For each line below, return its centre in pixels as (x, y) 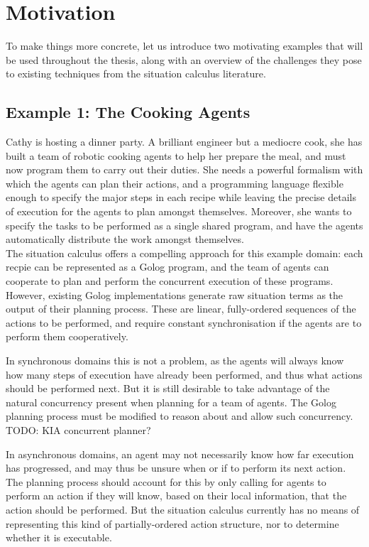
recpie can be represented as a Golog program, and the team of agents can (167, 267)
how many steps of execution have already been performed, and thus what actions (184, 374)
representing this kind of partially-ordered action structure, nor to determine (172, 523)
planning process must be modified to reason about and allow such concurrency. (180, 416)
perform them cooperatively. (67, 336)
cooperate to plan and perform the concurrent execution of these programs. (170, 281)
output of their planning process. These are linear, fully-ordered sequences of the (181, 309)
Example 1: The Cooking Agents (128, 112)
